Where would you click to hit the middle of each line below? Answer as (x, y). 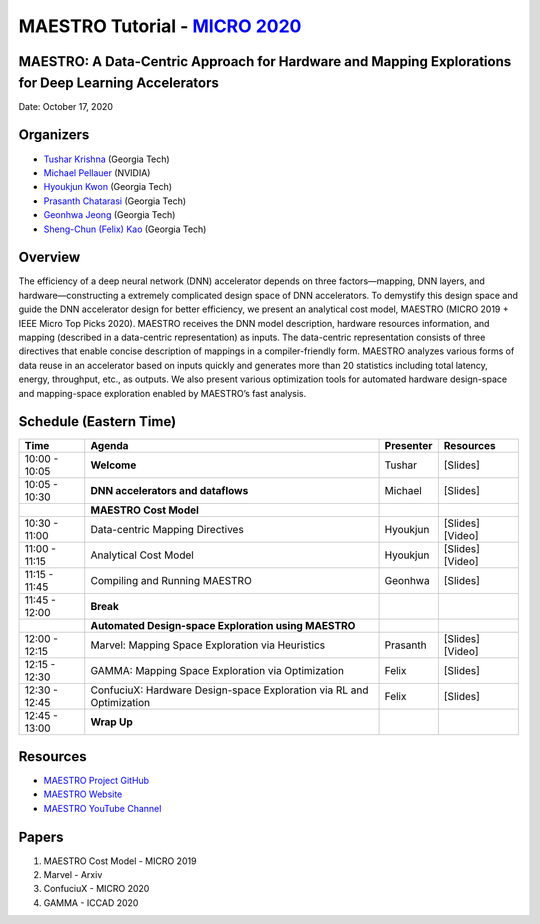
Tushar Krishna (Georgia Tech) (106, 159)
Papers (41, 836)
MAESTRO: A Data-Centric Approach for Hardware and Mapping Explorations (265, 61)
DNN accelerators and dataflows (169, 491)
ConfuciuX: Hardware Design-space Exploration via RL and (229, 690)
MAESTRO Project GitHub (96, 780)
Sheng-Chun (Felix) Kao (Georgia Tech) (125, 229)
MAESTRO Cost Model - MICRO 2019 (120, 861)
